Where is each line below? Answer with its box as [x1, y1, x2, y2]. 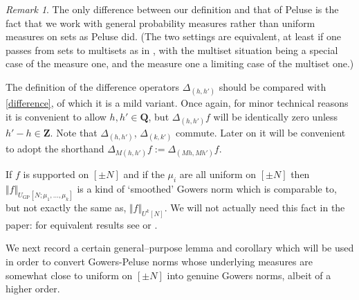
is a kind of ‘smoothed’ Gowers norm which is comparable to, [77, 182, 337, 196]
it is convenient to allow [6, 109, 107, 123]
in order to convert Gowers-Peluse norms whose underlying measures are [6, 254, 313, 269]
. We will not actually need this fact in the [164, 200, 345, 214]
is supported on [23, 167, 89, 182]
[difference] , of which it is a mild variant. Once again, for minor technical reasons [6, 96, 349, 110]
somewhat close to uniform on [6, 267, 133, 282]
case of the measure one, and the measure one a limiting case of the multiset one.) [6, 56, 354, 71]
